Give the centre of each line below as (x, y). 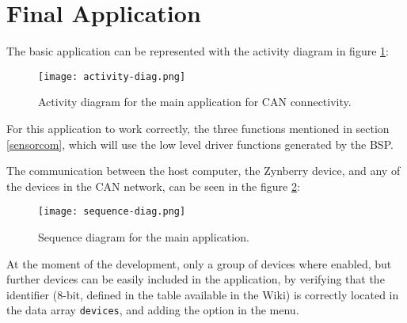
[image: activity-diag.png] (112, 76)
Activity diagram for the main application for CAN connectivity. (195, 102)
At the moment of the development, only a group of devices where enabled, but (199, 263)
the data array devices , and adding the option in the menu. (153, 310)
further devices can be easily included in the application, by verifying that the (196, 279)
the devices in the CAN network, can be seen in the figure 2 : (153, 186)
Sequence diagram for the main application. (144, 237)
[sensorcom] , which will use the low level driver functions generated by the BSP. (200, 144)
